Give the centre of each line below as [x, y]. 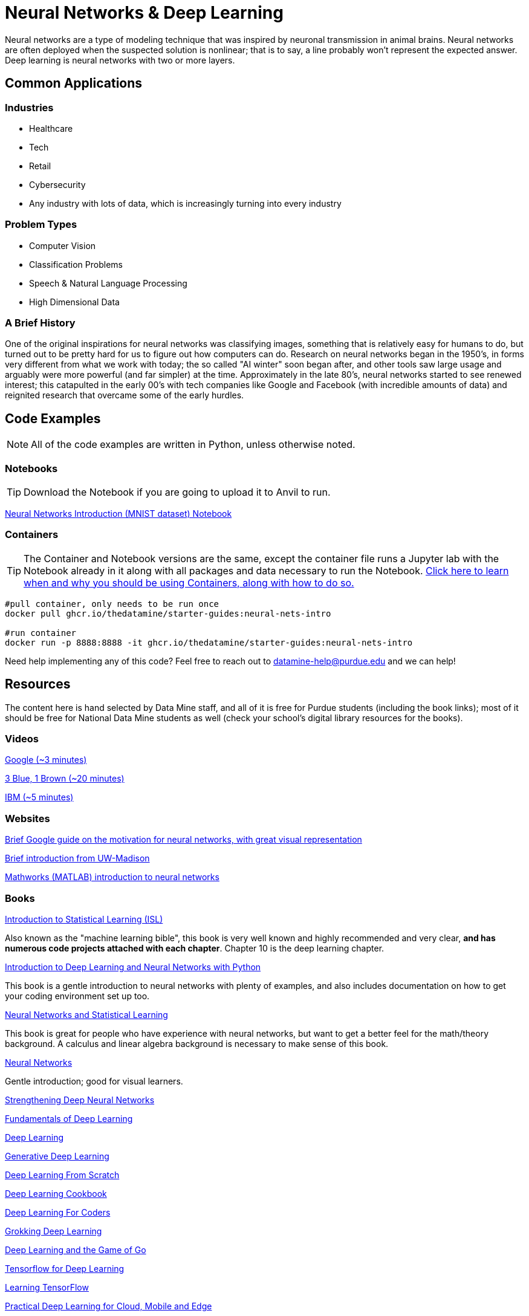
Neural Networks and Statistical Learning [86, 1014]
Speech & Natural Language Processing [108, 283]
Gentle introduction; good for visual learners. [94, 1081]
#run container [41, 633]
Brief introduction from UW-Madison [77, 858]
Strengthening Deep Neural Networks [80, 1100]
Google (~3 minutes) [46, 760]
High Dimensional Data [74, 302]
